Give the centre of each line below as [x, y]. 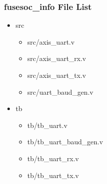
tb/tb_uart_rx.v [53, 158]
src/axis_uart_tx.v [57, 75]
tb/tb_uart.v [47, 125]
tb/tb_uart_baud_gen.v [65, 142]
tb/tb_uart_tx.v [53, 175]
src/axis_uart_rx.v [57, 58]
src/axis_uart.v [51, 41]
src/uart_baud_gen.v [60, 92]
